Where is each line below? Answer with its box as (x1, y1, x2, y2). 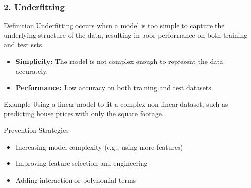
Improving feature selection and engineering (15, 158, 148, 168)
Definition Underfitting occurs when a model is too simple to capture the (4, 20, 225, 31)
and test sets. (4, 39, 44, 50)
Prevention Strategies (4, 125, 69, 135)
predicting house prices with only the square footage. (4, 108, 164, 119)
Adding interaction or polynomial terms (15, 174, 136, 185)
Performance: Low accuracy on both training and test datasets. (15, 82, 213, 93)
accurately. (15, 65, 48, 76)
